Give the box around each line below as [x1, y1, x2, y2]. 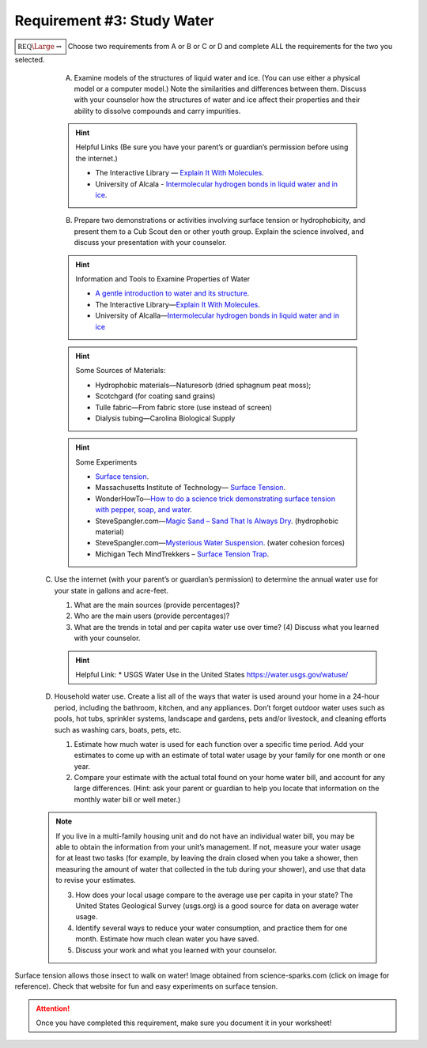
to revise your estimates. [55, 876, 136, 885]
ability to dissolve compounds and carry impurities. [74, 106, 241, 115]
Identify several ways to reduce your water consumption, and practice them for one [75, 923, 348, 933]
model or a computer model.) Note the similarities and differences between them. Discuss [74, 84, 367, 93]
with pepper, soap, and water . [95, 505, 193, 515]
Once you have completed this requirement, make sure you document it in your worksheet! [36, 1018, 332, 1027]
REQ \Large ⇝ [17, 42, 62, 51]
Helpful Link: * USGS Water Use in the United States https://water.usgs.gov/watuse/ [75, 669, 349, 679]
